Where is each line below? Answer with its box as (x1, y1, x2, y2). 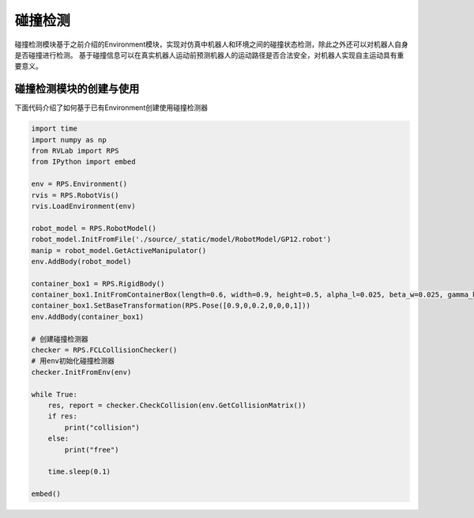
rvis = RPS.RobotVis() (31, 191, 119, 199)
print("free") (64, 445, 119, 454)
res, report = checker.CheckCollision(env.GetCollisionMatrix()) (47, 400, 307, 410)
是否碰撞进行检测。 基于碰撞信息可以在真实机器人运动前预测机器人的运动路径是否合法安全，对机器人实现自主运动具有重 (14, 50, 404, 59)
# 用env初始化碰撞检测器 (31, 357, 115, 365)
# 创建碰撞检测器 (31, 335, 88, 343)
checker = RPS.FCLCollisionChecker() (31, 346, 178, 355)
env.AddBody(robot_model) (31, 257, 132, 266)
